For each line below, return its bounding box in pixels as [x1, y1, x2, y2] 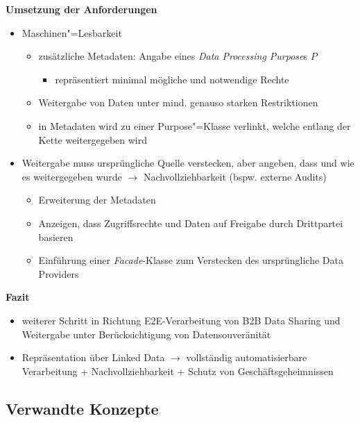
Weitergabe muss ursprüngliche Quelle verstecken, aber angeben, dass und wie [22, 156, 354, 170]
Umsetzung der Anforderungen [6, 2, 157, 16]
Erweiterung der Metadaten [38, 192, 156, 207]
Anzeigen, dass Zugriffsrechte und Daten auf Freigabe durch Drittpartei [38, 215, 343, 230]
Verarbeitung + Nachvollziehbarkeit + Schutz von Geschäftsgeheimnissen [22, 363, 334, 378]
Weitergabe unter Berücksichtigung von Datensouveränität [22, 326, 271, 341]
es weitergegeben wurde [22, 169, 122, 183]
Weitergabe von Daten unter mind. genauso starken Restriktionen [38, 95, 318, 110]
